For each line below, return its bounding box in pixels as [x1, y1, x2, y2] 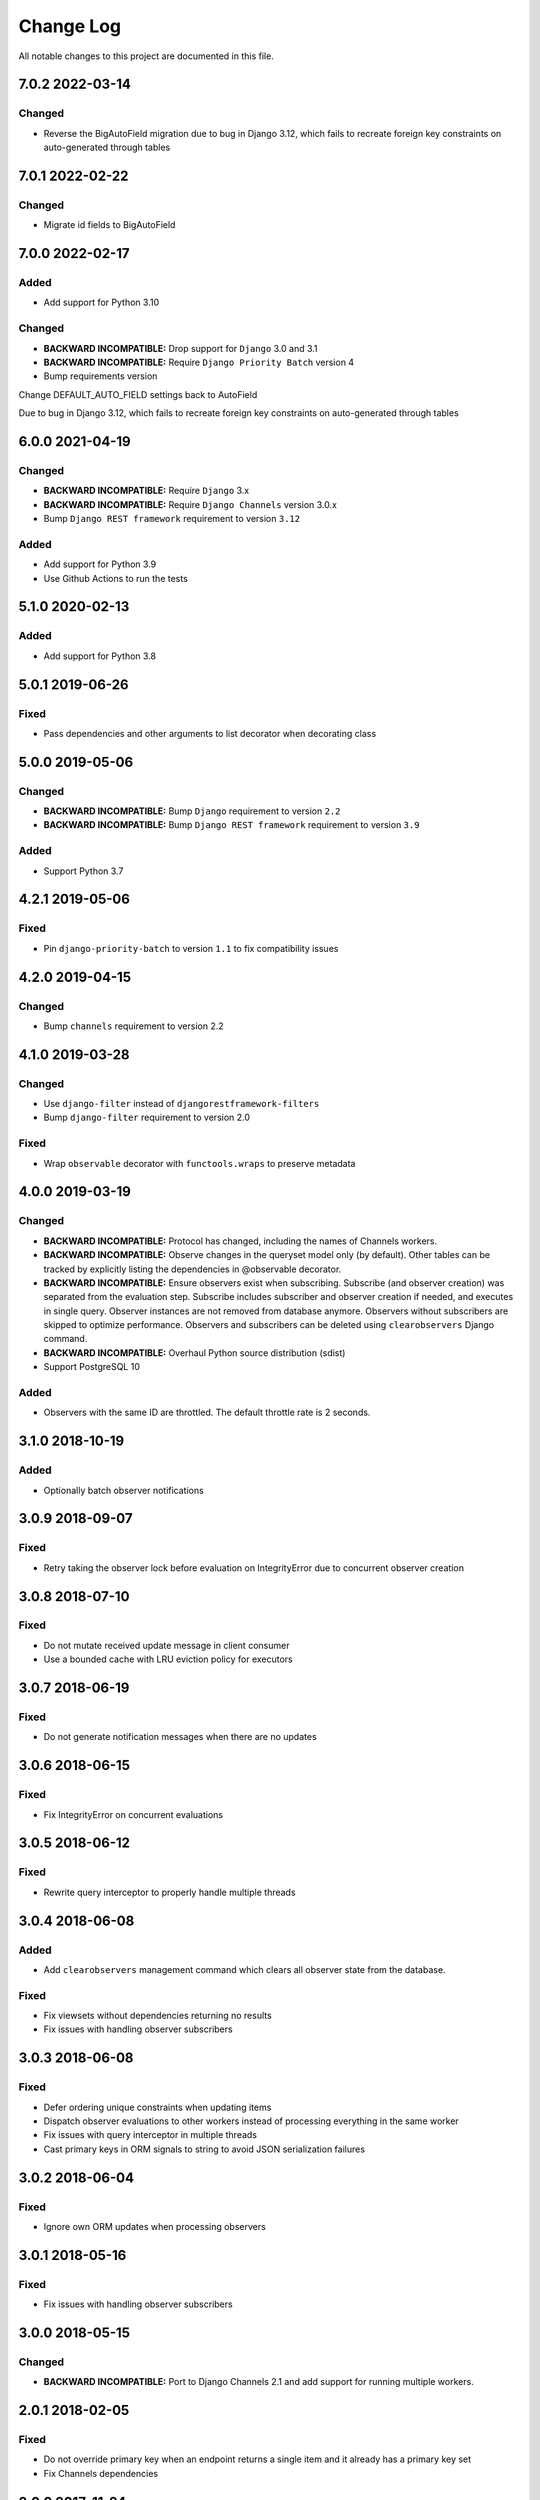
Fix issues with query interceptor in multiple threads [43, 2129, 257, 2141]
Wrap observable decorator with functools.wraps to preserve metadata [43, 1157, 356, 1169]
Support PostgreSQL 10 [43, 1361, 140, 1373]
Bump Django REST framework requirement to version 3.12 [43, 513, 300, 525]
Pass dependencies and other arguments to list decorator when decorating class [43, 727, 377, 739]
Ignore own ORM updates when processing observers [43, 2220, 267, 2232]
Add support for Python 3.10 [43, 296, 160, 309]
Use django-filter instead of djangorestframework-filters [43, 1098, 320, 1110]
